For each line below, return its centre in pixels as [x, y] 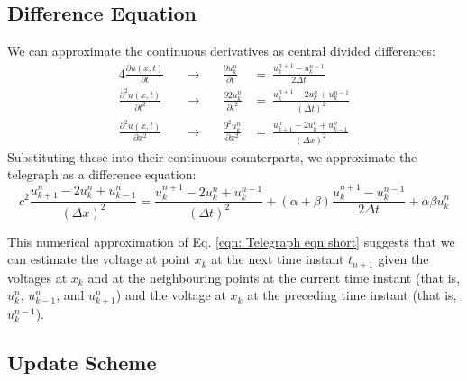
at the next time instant [278, 259]
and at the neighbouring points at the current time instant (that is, [274, 277]
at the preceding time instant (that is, [352, 295]
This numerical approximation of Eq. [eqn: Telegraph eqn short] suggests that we [231, 241]
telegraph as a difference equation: [102, 174]
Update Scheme [82, 363]
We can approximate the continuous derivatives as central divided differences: [221, 51]
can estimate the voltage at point [99, 259]
